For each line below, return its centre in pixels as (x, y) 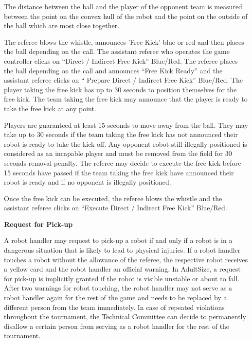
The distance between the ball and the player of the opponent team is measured (123, 6)
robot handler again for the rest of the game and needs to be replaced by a (116, 298)
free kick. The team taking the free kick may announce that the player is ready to (126, 99)
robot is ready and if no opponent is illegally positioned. (88, 182)
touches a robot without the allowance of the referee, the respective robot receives (126, 259)
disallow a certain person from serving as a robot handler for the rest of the (117, 326)
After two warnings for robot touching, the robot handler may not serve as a (118, 288)
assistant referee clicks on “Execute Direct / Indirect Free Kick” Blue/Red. (116, 208)
